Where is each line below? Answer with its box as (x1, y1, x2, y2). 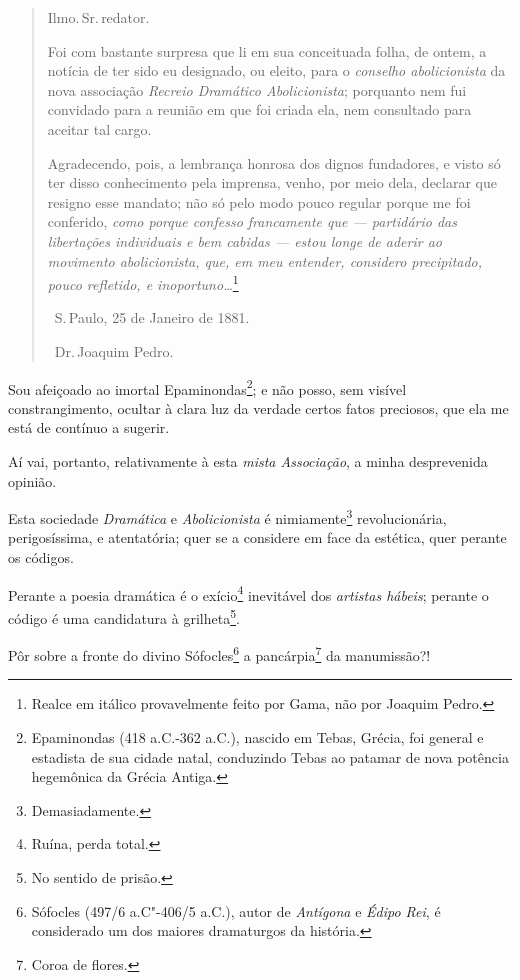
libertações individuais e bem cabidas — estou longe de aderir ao (47, 230, 442, 251)
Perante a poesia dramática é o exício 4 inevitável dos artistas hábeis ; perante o (8, 581, 489, 605)
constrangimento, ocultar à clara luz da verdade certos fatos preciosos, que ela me (8, 397, 509, 418)
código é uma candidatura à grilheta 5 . (8, 604, 240, 628)
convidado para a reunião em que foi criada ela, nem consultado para (47, 99, 472, 120)
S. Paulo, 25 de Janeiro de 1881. (54, 307, 250, 328)
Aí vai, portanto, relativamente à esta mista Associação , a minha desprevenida (8, 451, 488, 471)
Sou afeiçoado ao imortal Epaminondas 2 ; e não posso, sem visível (8, 375, 407, 399)
